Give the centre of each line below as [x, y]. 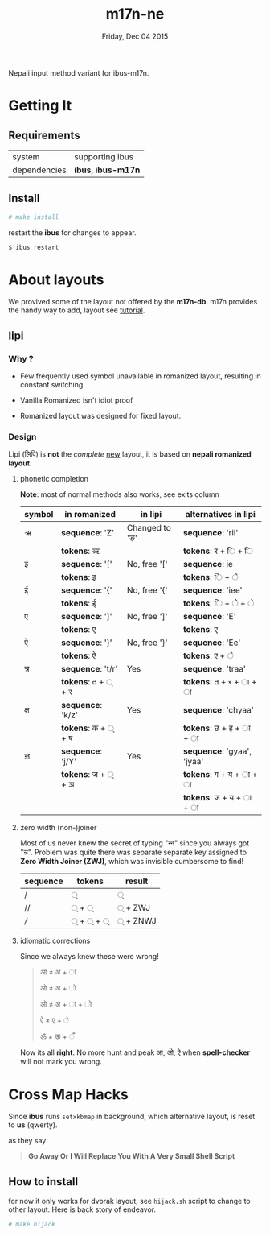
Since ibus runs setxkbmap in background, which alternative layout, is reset [132, 1117]
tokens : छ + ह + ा [217, 728]
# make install [34, 217]
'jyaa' [194, 762]
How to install [43, 1182]
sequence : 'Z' [88, 533]
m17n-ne [135, 14]
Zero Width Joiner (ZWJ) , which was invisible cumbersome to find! [131, 862]
